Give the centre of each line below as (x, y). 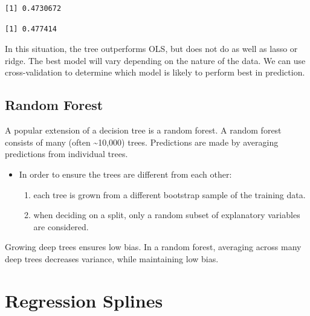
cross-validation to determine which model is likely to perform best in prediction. (155, 72)
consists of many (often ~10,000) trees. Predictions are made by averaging (142, 142)
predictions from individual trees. (66, 154)
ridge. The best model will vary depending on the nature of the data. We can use (155, 60)
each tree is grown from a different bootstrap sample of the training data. (170, 194)
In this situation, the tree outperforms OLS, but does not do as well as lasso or (151, 49)
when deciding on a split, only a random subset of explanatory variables (167, 215)
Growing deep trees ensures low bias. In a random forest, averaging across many (153, 247)
